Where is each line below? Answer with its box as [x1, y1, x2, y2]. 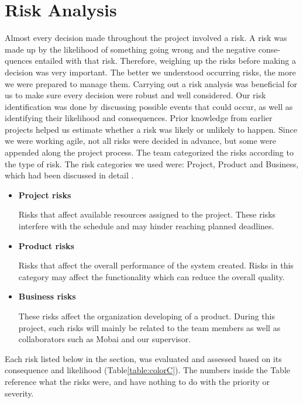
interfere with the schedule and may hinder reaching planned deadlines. [18, 220, 274, 232]
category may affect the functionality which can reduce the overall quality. [18, 270, 285, 283]
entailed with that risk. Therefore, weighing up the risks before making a [35, 54, 296, 67]
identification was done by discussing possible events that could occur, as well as [5, 100, 293, 112]
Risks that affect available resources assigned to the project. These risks [18, 208, 276, 221]
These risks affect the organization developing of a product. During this [18, 310, 275, 322]
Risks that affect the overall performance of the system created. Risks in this [18, 259, 294, 271]
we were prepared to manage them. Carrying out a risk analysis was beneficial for [5, 77, 297, 89]
